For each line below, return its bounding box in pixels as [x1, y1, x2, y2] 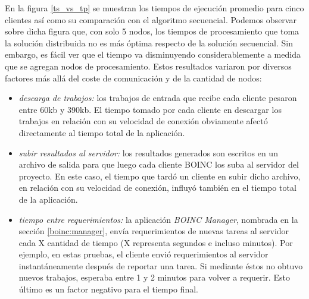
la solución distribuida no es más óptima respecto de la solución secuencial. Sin [5, 36, 293, 49]
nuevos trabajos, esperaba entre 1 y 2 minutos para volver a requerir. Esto [18, 271, 290, 284]
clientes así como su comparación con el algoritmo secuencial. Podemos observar [5, 13, 296, 26]
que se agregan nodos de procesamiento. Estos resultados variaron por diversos [5, 59, 292, 72]
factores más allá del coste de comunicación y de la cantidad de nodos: [5, 71, 262, 84]
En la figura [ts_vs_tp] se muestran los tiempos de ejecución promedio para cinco [5, 2, 304, 14]
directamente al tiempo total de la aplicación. [18, 126, 185, 139]
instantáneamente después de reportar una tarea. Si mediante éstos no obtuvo [18, 259, 303, 272]
